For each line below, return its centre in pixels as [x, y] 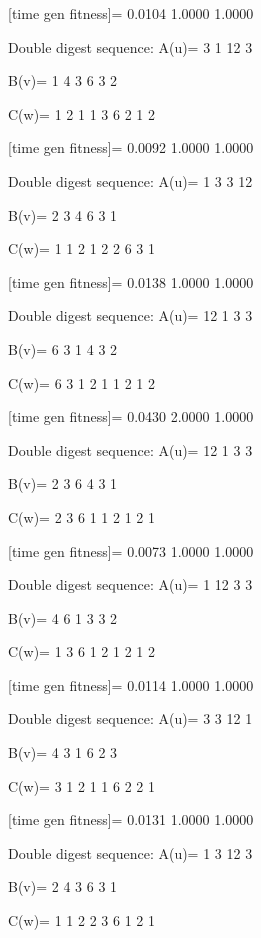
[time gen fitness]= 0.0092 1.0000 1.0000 [131, 147]
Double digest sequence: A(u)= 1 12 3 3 [130, 584]
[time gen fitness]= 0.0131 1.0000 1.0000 [131, 819]
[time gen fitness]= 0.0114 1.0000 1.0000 [131, 684]
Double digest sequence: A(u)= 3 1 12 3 [130, 46]
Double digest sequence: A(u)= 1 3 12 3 [130, 852]
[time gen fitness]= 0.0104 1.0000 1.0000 [131, 13]
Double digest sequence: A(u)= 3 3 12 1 [130, 718]
